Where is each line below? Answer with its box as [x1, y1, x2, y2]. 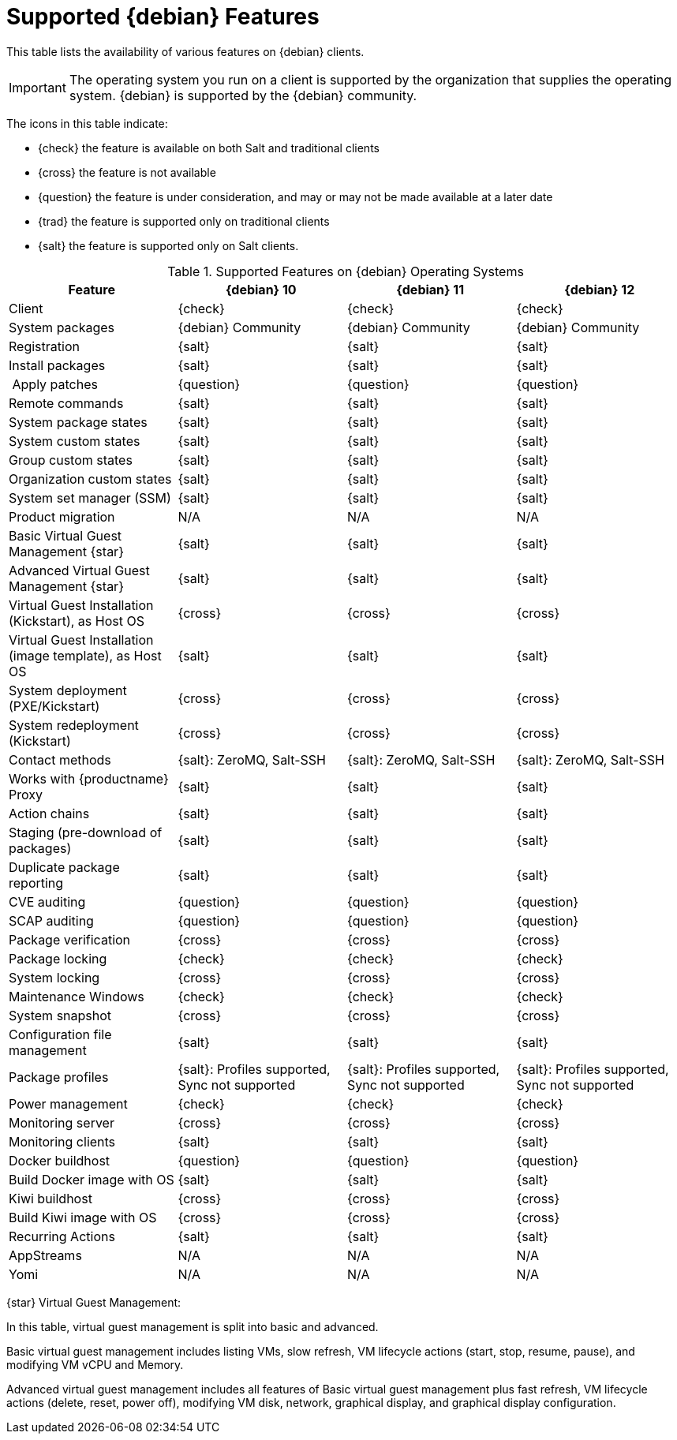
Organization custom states [9, 470, 172, 487]
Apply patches [12, 376, 98, 392]
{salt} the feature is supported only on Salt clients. [38, 238, 299, 252]
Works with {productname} [9, 770, 169, 787]
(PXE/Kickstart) [9, 698, 100, 714]
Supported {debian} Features [6, 3, 320, 30]
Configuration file [9, 1026, 112, 1042]
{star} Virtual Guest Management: [6, 1295, 181, 1309]
